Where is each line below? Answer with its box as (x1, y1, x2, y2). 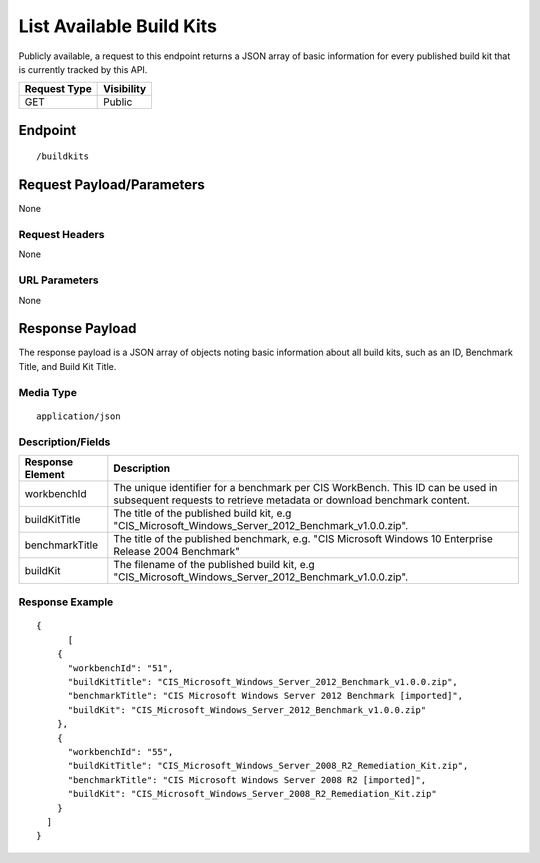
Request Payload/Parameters (18, 176, 205, 194)
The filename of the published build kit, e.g (113, 557, 315, 571)
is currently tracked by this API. (18, 63, 148, 75)
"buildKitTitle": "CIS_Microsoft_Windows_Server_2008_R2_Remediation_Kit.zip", (67, 760, 469, 772)
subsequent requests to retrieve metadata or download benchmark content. (113, 493, 470, 507)
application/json (36, 410, 121, 422)
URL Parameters (18, 273, 99, 287)
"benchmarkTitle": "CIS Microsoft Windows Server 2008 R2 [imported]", (67, 774, 427, 785)
